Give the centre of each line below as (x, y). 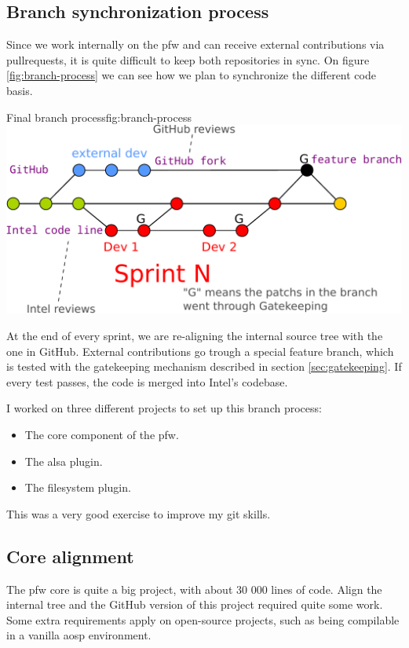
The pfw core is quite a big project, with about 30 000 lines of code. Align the (194, 589)
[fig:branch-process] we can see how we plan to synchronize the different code (191, 75)
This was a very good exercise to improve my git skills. (139, 513)
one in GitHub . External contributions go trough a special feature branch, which (200, 351)
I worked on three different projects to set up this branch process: (164, 408)
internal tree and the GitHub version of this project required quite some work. (195, 604)
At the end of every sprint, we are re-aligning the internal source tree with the (195, 335)
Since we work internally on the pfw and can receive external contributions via (195, 44)
